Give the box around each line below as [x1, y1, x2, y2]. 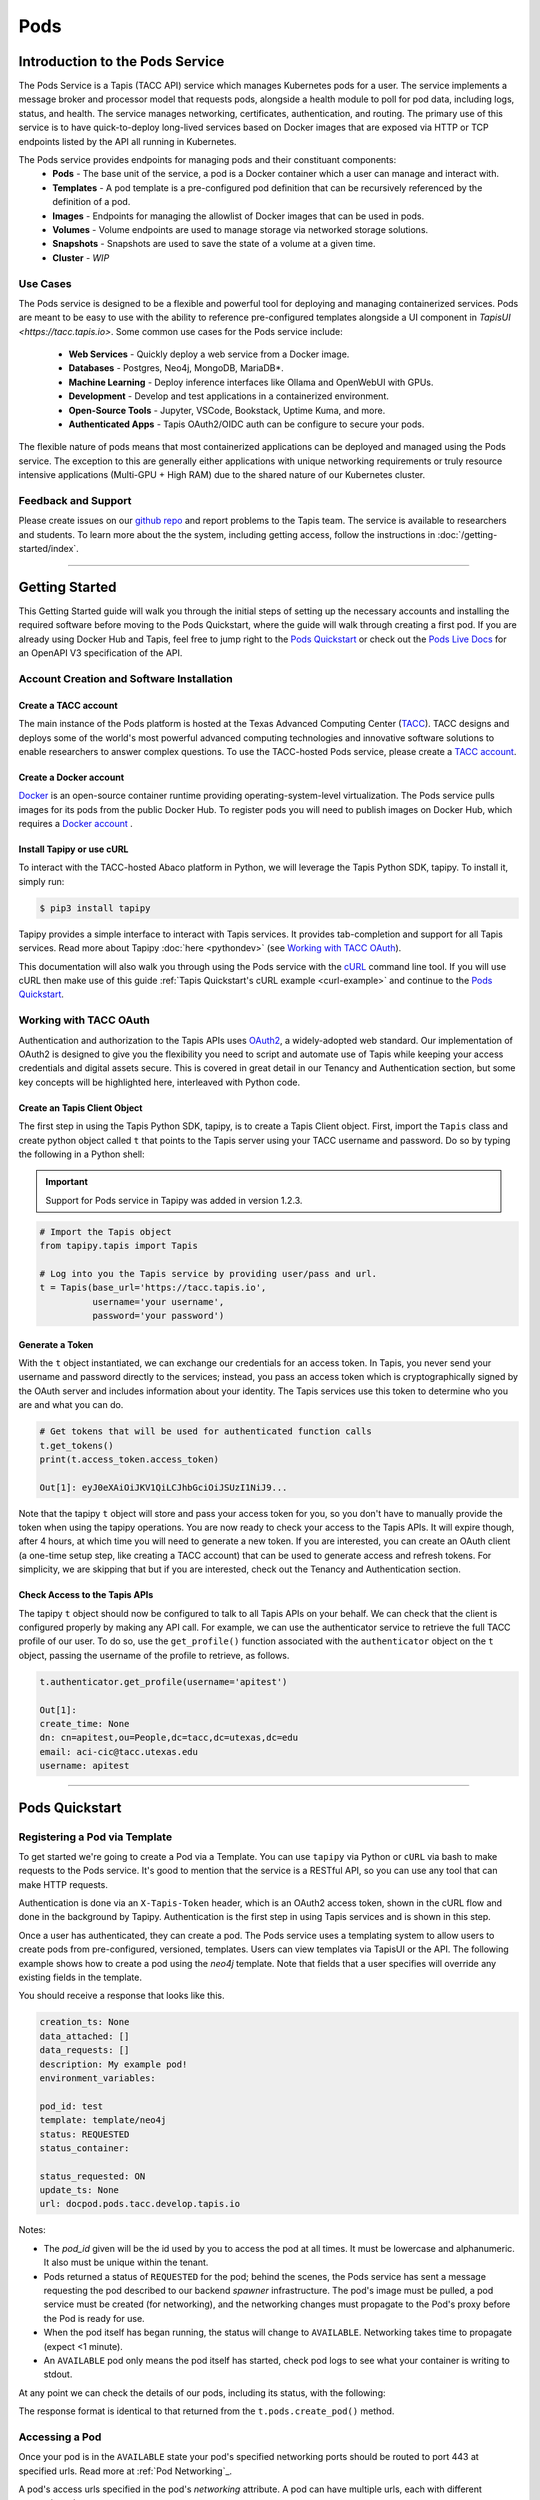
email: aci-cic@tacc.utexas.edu [39, 1746, 199, 1757]
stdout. [43, 2368, 73, 2380]
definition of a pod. [52, 196, 131, 208]
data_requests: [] [39, 2045, 130, 2056]
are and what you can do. [18, 1399, 124, 1411]
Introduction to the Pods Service [18, 53, 225, 70]
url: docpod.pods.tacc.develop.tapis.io [39, 2198, 240, 2210]
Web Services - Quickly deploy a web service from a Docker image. [68, 348, 350, 360]
